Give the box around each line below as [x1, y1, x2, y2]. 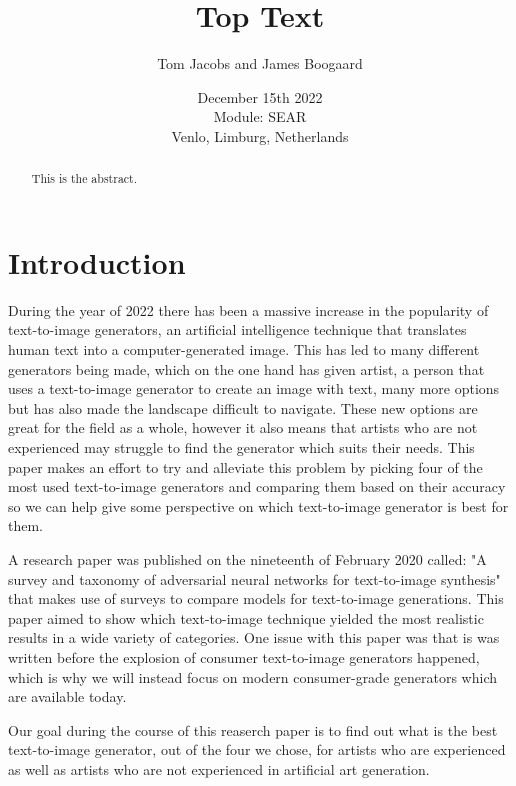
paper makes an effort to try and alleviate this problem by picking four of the [8, 456, 483, 477]
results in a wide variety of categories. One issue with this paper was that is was [8, 627, 500, 648]
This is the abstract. [31, 170, 138, 187]
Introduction [8, 241, 186, 282]
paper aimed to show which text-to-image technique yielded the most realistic [8, 607, 484, 628]
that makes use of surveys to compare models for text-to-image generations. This [8, 588, 504, 609]
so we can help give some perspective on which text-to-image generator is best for [8, 495, 509, 516]
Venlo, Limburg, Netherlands [171, 125, 349, 146]
